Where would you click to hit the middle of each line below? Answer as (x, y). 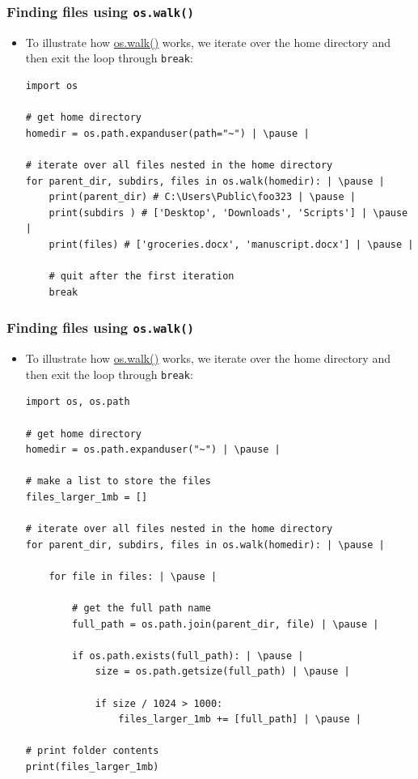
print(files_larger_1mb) (92, 767)
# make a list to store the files (118, 481)
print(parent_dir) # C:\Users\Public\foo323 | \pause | (202, 197)
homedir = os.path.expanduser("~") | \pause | (153, 450)
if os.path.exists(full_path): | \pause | (188, 656)
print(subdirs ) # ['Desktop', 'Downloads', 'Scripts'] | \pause (228, 213)
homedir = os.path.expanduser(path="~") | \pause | (167, 133)
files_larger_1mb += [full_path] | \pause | (240, 719)
